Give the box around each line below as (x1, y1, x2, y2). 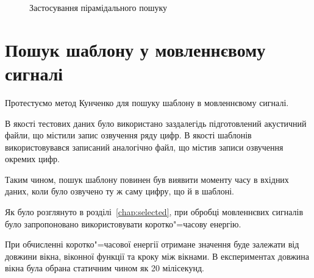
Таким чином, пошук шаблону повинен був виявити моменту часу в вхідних (5, 173, 289, 185)
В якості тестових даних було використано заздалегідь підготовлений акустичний (5, 116, 307, 129)
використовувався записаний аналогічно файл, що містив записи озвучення (5, 140, 284, 153)
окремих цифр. (5, 152, 60, 165)
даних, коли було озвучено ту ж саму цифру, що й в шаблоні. (5, 185, 234, 198)
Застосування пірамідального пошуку (29, 1, 168, 13)
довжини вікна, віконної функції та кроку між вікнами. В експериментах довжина (5, 249, 310, 262)
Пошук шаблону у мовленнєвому (5, 37, 266, 62)
